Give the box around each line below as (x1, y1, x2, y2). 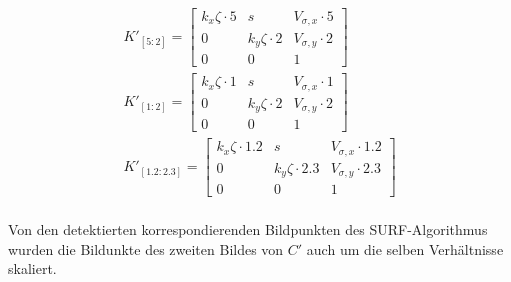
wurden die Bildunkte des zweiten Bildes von (8, 238, 284, 259)
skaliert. (8, 258, 57, 279)
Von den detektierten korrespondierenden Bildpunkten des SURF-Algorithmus (8, 219, 488, 240)
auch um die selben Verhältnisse (306, 238, 504, 259)
